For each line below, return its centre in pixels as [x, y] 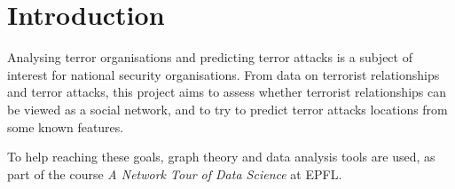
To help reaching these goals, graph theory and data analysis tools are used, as [221, 157]
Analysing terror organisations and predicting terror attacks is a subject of [210, 57]
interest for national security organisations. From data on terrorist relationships [224, 74]
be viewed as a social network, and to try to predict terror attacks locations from [227, 109]
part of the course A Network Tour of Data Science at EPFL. [175, 173]
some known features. [66, 126]
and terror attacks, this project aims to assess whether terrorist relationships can [227, 92]
